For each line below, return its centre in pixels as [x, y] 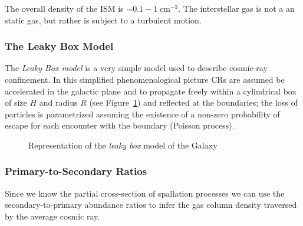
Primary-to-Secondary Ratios [76, 171]
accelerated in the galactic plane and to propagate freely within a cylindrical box [151, 91]
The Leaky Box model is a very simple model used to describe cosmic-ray [136, 68]
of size [16, 102]
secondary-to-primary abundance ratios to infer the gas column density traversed [151, 205]
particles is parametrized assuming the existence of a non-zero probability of [142, 114]
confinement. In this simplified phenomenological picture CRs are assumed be [145, 79]
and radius [58, 102]
